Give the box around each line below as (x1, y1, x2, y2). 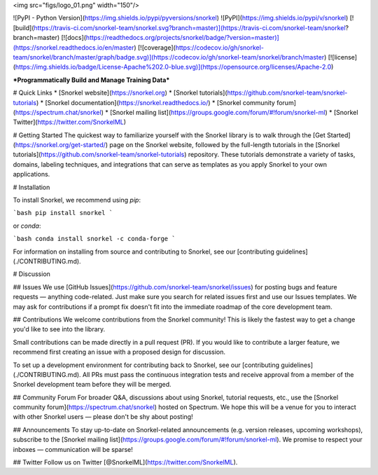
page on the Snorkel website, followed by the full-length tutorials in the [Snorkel (109, 141, 340, 149)
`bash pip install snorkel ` (13, 209, 113, 217)
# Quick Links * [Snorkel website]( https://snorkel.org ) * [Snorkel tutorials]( (13, 88, 227, 97)
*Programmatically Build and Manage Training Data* (13, 76, 170, 84)
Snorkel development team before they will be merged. (13, 380, 171, 389)
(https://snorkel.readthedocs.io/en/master (13, 43, 134, 52)
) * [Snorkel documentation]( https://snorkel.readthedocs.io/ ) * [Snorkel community (36, 98, 276, 106)
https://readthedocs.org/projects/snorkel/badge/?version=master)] (85, 34, 279, 42)
